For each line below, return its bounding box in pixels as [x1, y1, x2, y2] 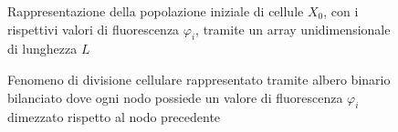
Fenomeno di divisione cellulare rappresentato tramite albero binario [7, 69, 391, 88]
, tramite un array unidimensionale [195, 19, 391, 38]
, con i [323, 2, 359, 20]
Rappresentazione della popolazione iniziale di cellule [7, 2, 304, 20]
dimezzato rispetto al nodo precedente [7, 107, 221, 127]
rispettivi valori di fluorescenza [7, 19, 180, 38]
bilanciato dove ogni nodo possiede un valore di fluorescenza [7, 87, 343, 107]
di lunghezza [7, 39, 78, 58]
